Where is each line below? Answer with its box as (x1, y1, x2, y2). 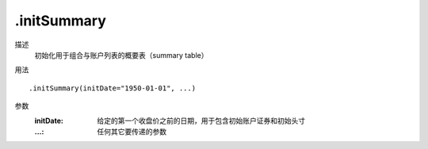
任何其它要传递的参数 (97, 127, 166, 136)
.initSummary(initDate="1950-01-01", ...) (29, 83, 197, 93)
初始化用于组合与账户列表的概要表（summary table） (34, 50, 208, 59)
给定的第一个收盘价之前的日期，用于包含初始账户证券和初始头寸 (97, 116, 305, 125)
